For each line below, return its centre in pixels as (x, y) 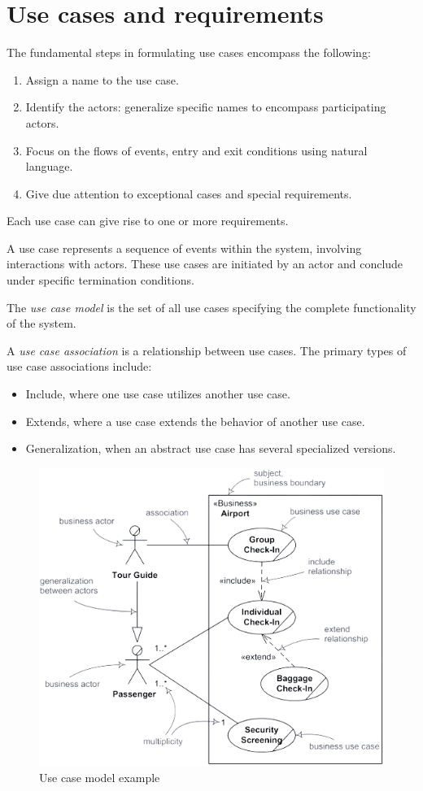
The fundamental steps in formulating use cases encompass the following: (189, 52)
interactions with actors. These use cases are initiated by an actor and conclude (205, 264)
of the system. (41, 323)
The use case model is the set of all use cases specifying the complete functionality (211, 307)
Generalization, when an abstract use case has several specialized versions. (211, 448)
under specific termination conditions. (100, 280)
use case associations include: (79, 366)
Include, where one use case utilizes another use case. (158, 394)
